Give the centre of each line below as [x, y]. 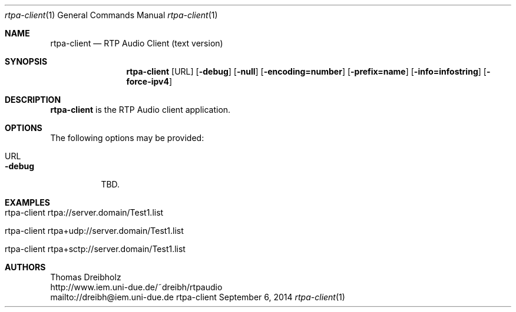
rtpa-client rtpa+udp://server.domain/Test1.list [94, 231]
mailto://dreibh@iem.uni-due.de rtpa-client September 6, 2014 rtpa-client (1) [198, 297]
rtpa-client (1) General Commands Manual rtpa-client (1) [111, 15]
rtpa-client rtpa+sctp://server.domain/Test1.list [95, 249]
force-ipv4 [148, 81]
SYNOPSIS [26, 61]
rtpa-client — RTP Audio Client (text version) [137, 43]
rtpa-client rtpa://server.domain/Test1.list [84, 212]
